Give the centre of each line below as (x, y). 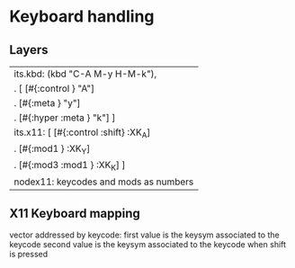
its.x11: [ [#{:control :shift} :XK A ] (82, 133)
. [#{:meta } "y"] (47, 103)
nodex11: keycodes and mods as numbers (104, 182)
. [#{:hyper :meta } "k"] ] (65, 117)
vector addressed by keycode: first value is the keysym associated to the (145, 235)
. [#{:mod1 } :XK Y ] (52, 149)
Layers (29, 50)
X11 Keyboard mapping (75, 213)
